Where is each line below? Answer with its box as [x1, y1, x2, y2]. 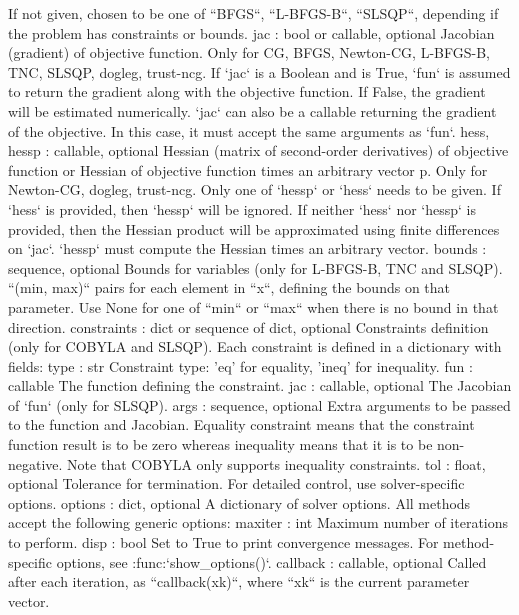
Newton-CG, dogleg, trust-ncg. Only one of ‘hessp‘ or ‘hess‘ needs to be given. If [8, 179, 501, 200]
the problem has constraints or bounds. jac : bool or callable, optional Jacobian [8, 22, 495, 43]
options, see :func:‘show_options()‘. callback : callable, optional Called [56, 551, 487, 572]
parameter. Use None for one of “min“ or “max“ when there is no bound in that [8, 296, 499, 317]
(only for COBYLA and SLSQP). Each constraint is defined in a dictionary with [8, 336, 502, 357]
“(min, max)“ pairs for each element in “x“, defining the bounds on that [8, 277, 451, 298]
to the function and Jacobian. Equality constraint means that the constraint [8, 414, 475, 435]
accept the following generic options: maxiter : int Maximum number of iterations [8, 512, 509, 533]
